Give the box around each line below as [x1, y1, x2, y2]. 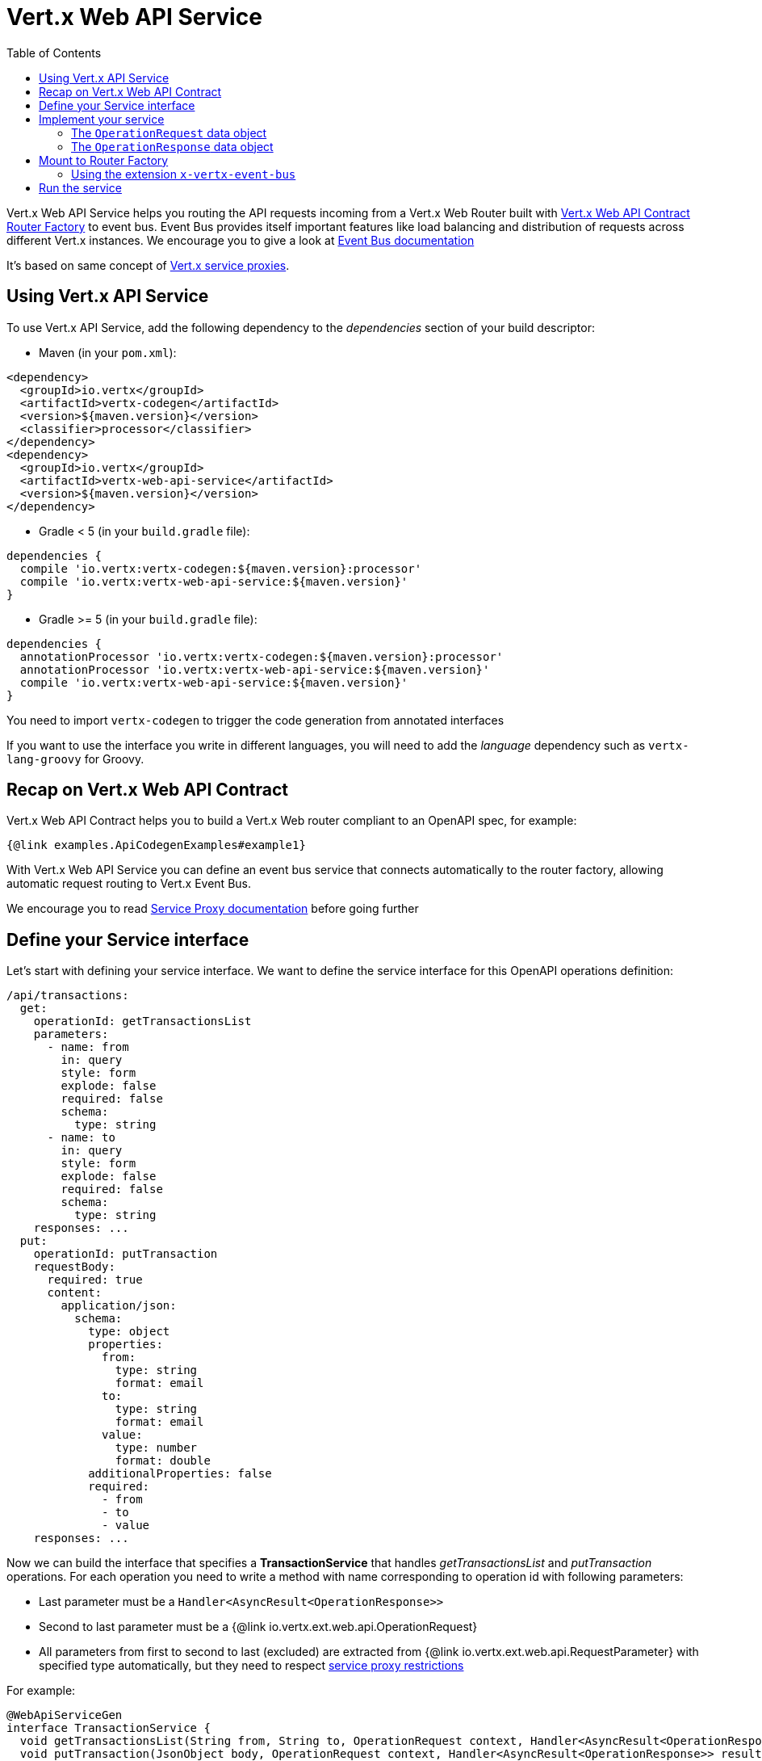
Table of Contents [6, 45, 102, 60]
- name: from [47, 1040, 129, 1054]
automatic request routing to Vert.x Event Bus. [6, 876, 251, 891]
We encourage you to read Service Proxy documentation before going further [6, 902, 419, 916]
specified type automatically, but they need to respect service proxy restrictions [39, 1658, 464, 1673]
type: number [115, 1441, 198, 1455]
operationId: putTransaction [33, 1247, 218, 1261]
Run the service [39, 180, 122, 195]
